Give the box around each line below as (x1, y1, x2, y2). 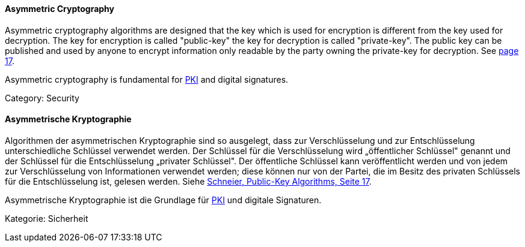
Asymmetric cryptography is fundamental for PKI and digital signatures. (5, 74, 289, 85)
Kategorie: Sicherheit (5, 213, 88, 224)
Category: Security (5, 92, 79, 103)
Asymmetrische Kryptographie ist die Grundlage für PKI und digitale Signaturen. (5, 194, 322, 205)
